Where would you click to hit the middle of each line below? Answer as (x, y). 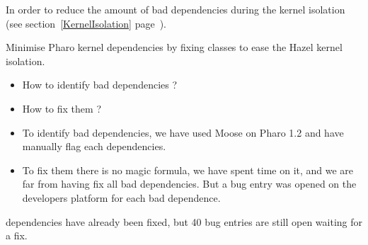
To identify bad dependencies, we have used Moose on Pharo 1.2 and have (183, 132)
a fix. (17, 235)
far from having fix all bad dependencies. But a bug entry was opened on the (189, 184)
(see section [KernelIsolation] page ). (86, 23)
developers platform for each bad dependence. (121, 197)
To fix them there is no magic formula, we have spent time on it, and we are (188, 170)
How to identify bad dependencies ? (100, 85)
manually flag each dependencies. (94, 146)
